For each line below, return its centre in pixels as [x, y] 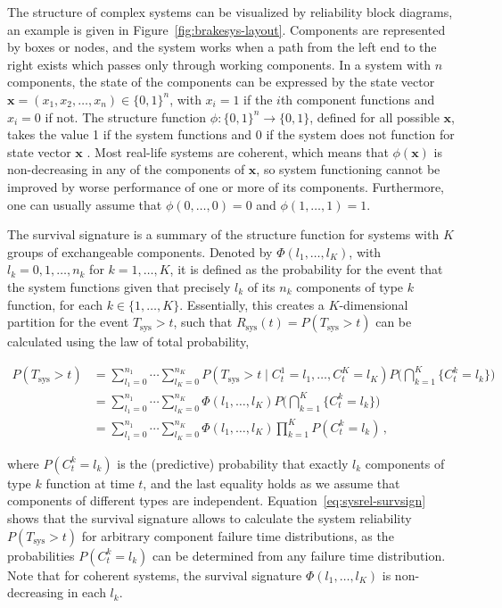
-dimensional [374, 304]
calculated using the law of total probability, [128, 341]
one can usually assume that [85, 204]
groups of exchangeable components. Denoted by [140, 251]
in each [86, 592]
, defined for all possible [374, 117]
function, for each [55, 304]
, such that [203, 322]
